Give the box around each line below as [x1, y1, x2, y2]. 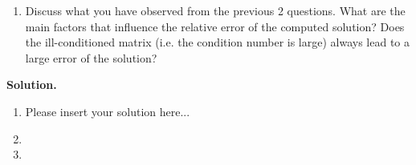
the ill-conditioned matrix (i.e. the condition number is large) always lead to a [25, 34, 410, 50]
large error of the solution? [25, 49, 157, 66]
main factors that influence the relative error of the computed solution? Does [25, 18, 405, 34]
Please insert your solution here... [25, 103, 190, 119]
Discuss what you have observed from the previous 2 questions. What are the [25, 2, 406, 18]
